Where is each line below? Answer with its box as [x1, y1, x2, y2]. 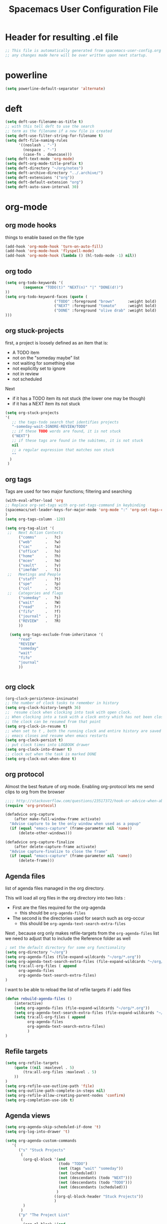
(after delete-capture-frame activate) [14, 844, 97, 849]
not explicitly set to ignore [12, 365, 66, 371]
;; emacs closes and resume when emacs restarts [5, 733, 108, 738]
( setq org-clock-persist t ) [5, 738, 64, 743]
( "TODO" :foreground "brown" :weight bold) [54, 299, 157, 304]
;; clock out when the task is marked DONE [5, 752, 97, 757]
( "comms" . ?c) [18, 535, 61, 540]
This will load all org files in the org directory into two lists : [5, 895, 126, 901]
